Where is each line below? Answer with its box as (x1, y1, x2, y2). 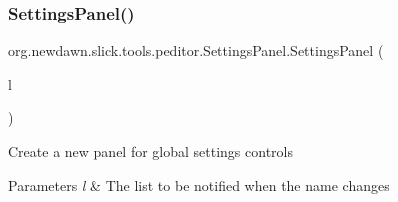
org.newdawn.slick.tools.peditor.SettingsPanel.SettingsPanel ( (8, 40, 384, 61)
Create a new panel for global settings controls (8, 141, 293, 161)
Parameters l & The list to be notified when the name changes (8, 174, 390, 195)
